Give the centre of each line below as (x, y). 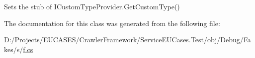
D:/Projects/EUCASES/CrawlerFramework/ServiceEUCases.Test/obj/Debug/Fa (127, 40)
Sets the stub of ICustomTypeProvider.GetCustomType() (92, 6)
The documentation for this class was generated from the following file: (112, 23)
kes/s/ (14, 49)
